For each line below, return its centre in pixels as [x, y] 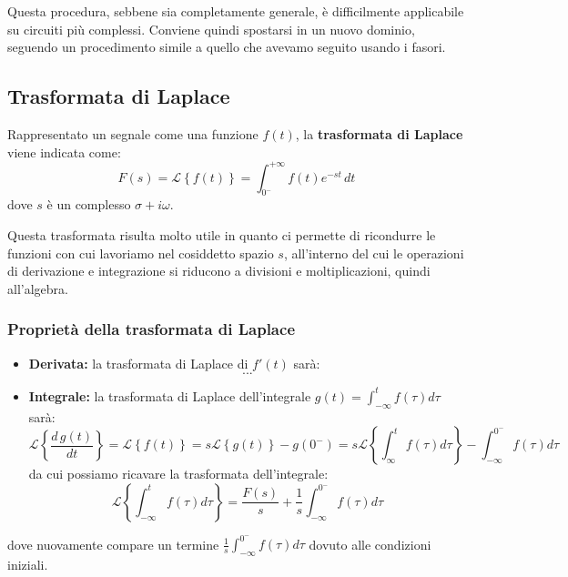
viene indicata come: [64, 152]
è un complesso [89, 204]
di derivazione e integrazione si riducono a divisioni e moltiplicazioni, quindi [219, 271]
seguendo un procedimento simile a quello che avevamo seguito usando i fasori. [227, 47]
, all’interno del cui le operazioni [374, 253]
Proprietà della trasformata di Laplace [151, 329]
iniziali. [28, 565]
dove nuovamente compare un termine [113, 544]
